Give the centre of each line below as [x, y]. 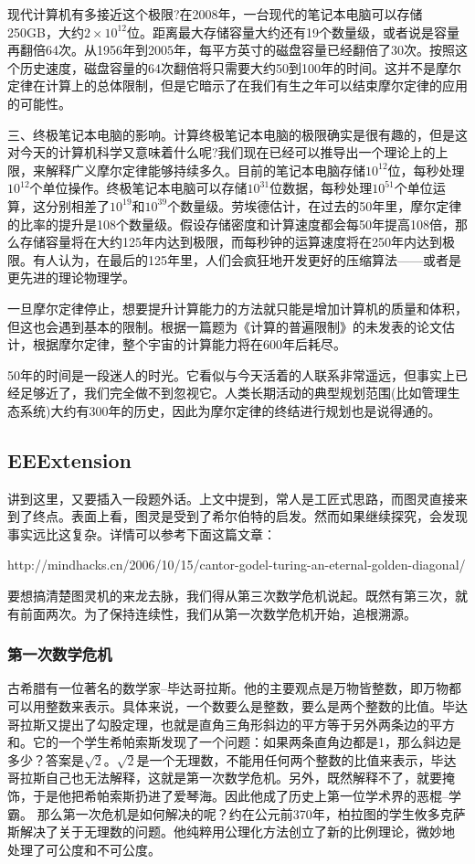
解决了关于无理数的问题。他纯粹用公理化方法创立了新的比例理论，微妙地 [237, 832]
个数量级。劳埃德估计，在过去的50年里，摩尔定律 [315, 205]
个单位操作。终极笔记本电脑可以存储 [138, 188]
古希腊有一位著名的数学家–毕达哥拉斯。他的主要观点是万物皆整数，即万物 [228, 688]
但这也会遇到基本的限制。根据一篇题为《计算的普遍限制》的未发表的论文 [225, 326]
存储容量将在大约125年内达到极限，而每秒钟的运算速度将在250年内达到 [231, 242]
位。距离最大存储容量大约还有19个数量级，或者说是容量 [294, 32]
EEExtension [69, 459]
